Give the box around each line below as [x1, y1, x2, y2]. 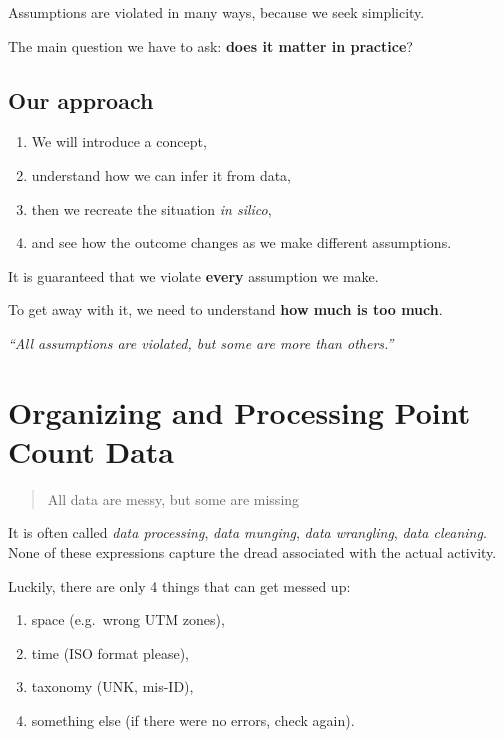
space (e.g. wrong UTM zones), [31, 609, 225, 630]
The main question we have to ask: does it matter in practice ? [8, 35, 413, 56]
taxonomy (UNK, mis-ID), [31, 676, 194, 697]
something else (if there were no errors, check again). [31, 710, 355, 731]
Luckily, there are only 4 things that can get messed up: [8, 575, 351, 596]
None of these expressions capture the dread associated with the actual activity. [8, 542, 497, 563]
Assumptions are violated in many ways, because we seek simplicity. [8, 2, 425, 22]
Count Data [8, 430, 175, 471]
